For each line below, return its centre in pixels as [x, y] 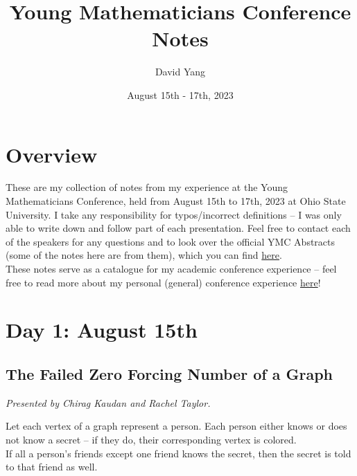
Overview [52, 154]
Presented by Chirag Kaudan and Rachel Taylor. [108, 402]
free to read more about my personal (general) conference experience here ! [163, 282]
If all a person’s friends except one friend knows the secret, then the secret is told [178, 453]
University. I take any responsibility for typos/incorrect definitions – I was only [174, 214]
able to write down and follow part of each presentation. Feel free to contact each [178, 228]
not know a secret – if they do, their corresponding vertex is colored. [151, 439]
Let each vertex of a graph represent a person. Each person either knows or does [176, 426]
